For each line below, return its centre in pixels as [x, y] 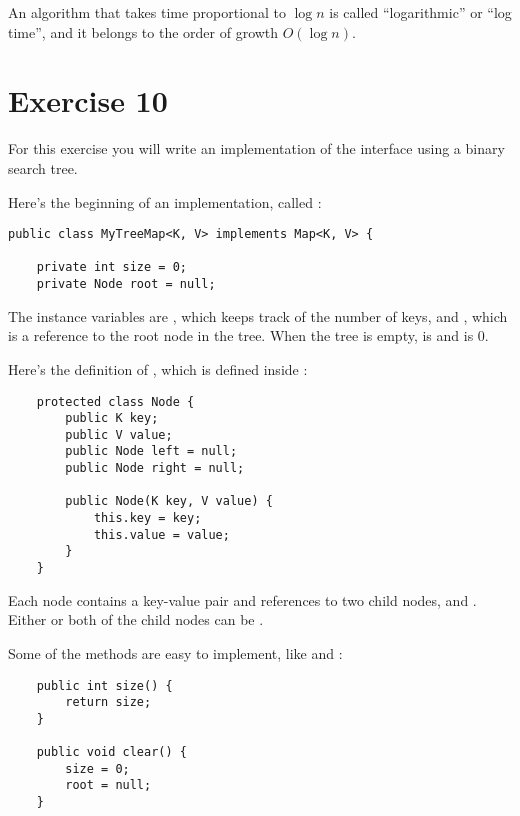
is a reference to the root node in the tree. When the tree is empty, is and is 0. [248, 335]
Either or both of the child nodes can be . [136, 619]
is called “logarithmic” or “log [420, 12]
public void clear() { [111, 752]
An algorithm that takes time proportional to [147, 12]
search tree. [43, 167]
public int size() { [104, 685]
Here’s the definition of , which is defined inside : [158, 368]
